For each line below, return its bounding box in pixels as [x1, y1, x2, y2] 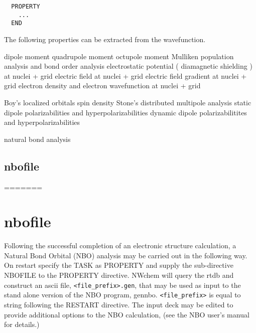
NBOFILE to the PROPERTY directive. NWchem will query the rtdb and [4, 270, 234, 280]
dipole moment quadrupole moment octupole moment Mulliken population [4, 51, 234, 61]
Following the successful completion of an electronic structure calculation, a [4, 240, 236, 251]
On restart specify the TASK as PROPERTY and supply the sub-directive [4, 260, 233, 270]
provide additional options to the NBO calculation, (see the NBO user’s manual [4, 309, 249, 319]
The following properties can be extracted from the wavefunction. [4, 34, 206, 44]
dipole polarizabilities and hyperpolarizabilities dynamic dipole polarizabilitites [4, 107, 247, 117]
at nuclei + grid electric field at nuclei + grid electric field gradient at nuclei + [4, 70, 247, 81]
